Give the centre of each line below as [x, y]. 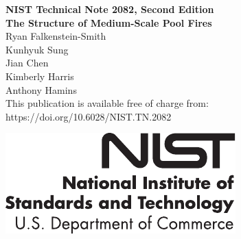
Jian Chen [27, 63]
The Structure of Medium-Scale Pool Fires [109, 22]
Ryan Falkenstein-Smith [56, 36]
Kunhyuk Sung [37, 49]
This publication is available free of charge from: [107, 103]
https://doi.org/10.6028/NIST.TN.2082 [89, 116]
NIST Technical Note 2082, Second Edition [110, 9]
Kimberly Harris [40, 76]
